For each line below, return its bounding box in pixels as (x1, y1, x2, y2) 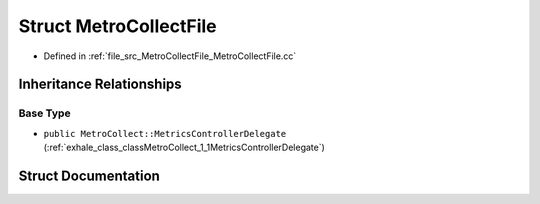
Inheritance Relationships (18, 76, 182, 93)
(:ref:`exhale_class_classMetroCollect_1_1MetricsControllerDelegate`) (43, 141, 325, 154)
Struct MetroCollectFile (18, 15, 217, 37)
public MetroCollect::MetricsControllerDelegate (43, 128, 287, 139)
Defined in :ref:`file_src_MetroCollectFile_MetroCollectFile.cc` (43, 50, 297, 62)
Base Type (18, 106, 71, 120)
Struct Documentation (18, 167, 160, 184)
